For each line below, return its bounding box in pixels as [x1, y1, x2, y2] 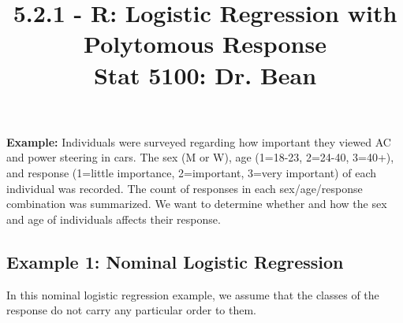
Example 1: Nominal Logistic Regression [6, 249, 344, 273]
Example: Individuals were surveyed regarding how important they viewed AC [6, 133, 391, 150]
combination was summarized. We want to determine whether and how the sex [6, 195, 387, 212]
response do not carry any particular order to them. [6, 302, 257, 318]
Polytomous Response [84, 28, 327, 60]
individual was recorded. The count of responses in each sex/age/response [6, 180, 363, 196]
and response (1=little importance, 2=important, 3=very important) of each [6, 164, 376, 180]
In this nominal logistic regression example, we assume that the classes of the [6, 286, 379, 303]
